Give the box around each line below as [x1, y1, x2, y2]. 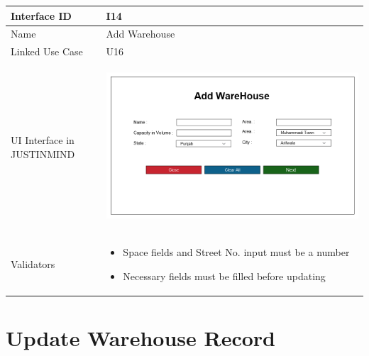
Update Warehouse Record [6, 323, 275, 352]
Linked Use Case [11, 44, 83, 59]
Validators [11, 257, 55, 272]
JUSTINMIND [11, 146, 75, 161]
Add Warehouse [106, 26, 175, 41]
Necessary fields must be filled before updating [123, 268, 326, 283]
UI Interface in [11, 132, 75, 147]
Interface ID [11, 8, 72, 23]
